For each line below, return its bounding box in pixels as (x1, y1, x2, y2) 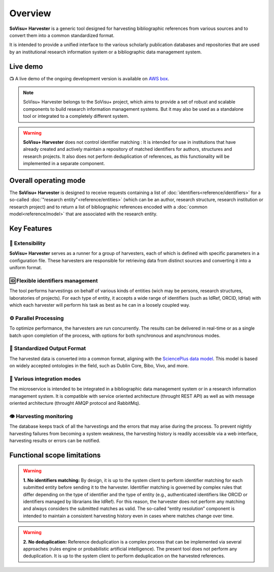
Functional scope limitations (9, 451, 101, 459)
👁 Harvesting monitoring (9, 412, 73, 420)
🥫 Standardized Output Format (9, 345, 86, 352)
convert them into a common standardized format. (9, 32, 115, 38)
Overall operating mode (9, 176, 86, 185)
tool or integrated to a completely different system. (23, 113, 129, 119)
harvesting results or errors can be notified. (9, 437, 100, 443)
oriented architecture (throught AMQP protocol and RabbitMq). (9, 400, 141, 406)
